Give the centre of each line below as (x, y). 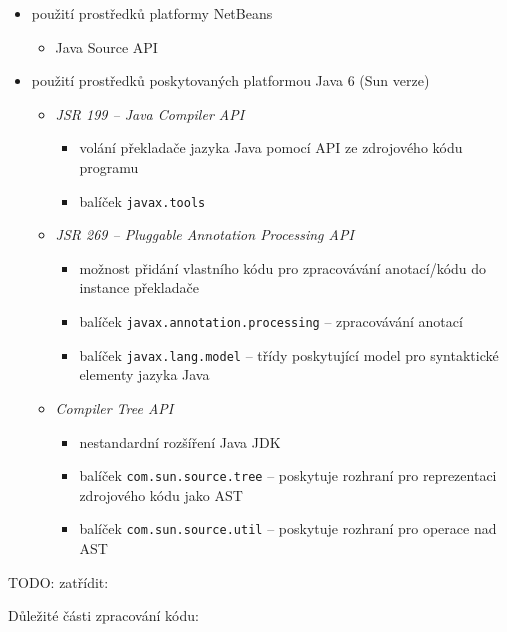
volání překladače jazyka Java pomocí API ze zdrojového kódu (271, 147)
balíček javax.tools (142, 200)
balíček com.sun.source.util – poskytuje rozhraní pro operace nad (288, 528)
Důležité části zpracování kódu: (103, 615)
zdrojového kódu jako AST (161, 494)
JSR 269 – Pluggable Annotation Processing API (204, 234)
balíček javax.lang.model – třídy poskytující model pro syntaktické (289, 354)
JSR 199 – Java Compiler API (150, 113)
